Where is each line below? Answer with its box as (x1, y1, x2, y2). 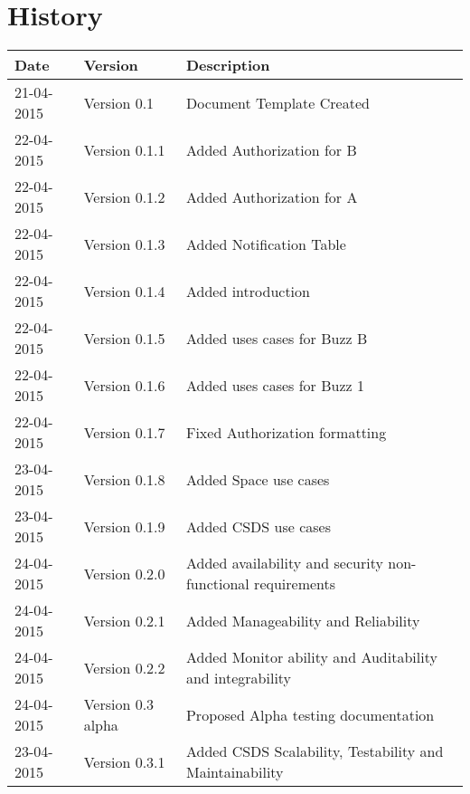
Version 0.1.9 (83, 515, 165, 537)
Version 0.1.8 (83, 468, 165, 490)
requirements (254, 573, 336, 595)
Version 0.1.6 (83, 374, 165, 396)
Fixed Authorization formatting (185, 421, 387, 443)
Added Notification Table (185, 233, 346, 254)
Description (185, 54, 270, 76)
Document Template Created (185, 91, 370, 113)
